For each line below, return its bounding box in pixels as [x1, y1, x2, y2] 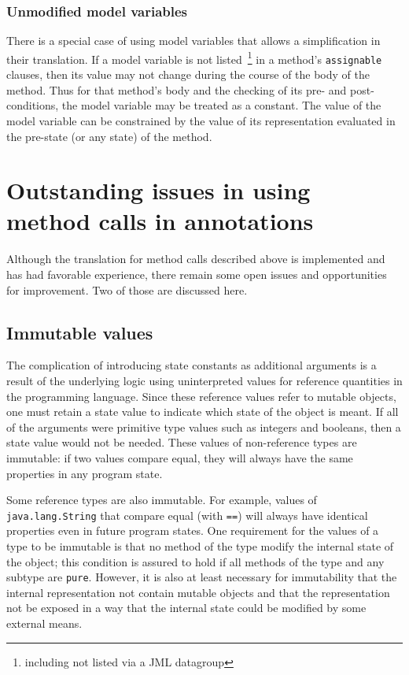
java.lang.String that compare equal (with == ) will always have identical [6, 506, 368, 523]
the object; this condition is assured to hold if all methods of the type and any [6, 553, 385, 569]
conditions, [6, 97, 59, 113]
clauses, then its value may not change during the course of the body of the [6, 66, 370, 83]
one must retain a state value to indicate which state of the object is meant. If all [6, 403, 399, 420]
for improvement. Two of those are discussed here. [6, 281, 248, 298]
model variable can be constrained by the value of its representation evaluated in [6, 112, 396, 128]
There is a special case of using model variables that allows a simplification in [6, 32, 381, 49]
